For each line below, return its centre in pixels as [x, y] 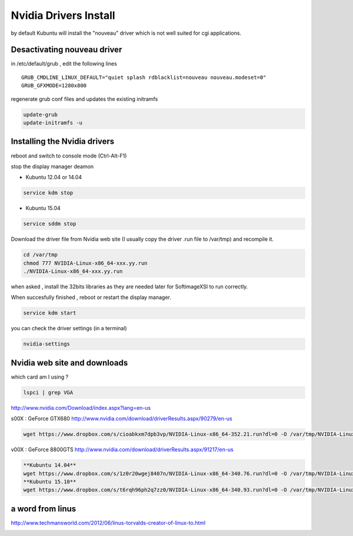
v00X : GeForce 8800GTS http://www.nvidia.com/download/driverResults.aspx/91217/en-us [122, 450]
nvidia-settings [47, 344]
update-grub [41, 114]
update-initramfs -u [53, 123]
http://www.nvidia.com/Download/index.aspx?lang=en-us [81, 407]
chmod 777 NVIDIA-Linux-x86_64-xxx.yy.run [85, 263]
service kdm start [50, 313]
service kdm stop [48, 193]
